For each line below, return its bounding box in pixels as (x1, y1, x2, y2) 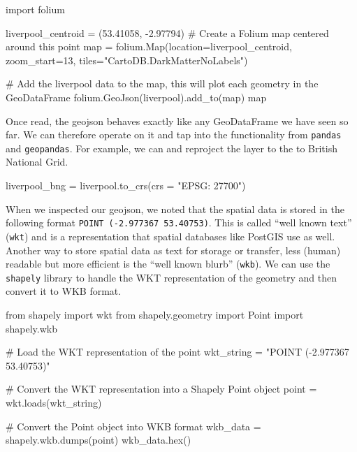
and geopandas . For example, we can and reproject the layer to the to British (6, 140, 337, 155)
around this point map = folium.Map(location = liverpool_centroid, (6, 39, 292, 54)
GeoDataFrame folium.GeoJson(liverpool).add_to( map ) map (6, 89, 267, 104)
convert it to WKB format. (6, 284, 122, 298)
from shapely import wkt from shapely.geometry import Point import (6, 307, 304, 322)
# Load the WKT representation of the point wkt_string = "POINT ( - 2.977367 (6, 344, 349, 359)
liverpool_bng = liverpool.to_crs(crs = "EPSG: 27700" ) (6, 178, 246, 193)
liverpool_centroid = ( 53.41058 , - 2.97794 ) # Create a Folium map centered (6, 25, 329, 40)
